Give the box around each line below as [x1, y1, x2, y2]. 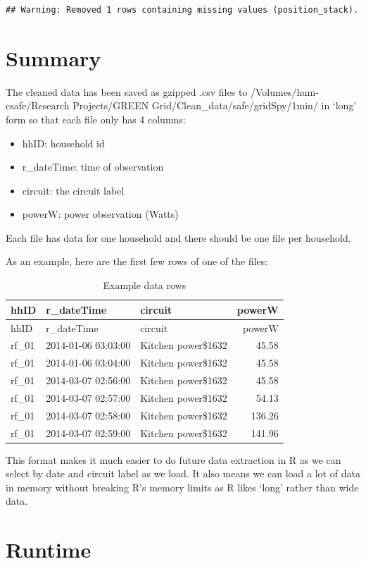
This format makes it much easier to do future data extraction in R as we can [6, 452, 341, 467]
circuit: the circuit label [22, 183, 125, 197]
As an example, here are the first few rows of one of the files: [6, 254, 268, 269]
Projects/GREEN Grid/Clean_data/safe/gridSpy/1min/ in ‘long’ [72, 98, 357, 113]
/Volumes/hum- [250, 84, 319, 99]
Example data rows [103, 278, 187, 293]
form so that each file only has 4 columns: [6, 111, 186, 126]
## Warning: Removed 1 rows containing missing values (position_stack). [6, 5, 359, 15]
